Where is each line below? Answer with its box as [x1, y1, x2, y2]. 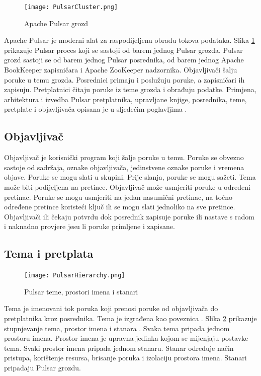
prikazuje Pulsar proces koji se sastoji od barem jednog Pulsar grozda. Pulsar [4, 44, 243, 55]
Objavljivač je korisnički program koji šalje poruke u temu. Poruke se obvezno [4, 152, 244, 163]
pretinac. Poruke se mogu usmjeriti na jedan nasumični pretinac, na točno [4, 191, 233, 202]
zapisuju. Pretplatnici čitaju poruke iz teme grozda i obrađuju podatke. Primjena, [4, 84, 256, 95]
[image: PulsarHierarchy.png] [24, 272, 125, 279]
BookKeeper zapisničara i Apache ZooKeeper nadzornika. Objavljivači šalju [4, 64, 237, 75]
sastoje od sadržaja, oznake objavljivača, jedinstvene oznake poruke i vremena [4, 162, 244, 172]
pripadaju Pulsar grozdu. [4, 362, 81, 372]
